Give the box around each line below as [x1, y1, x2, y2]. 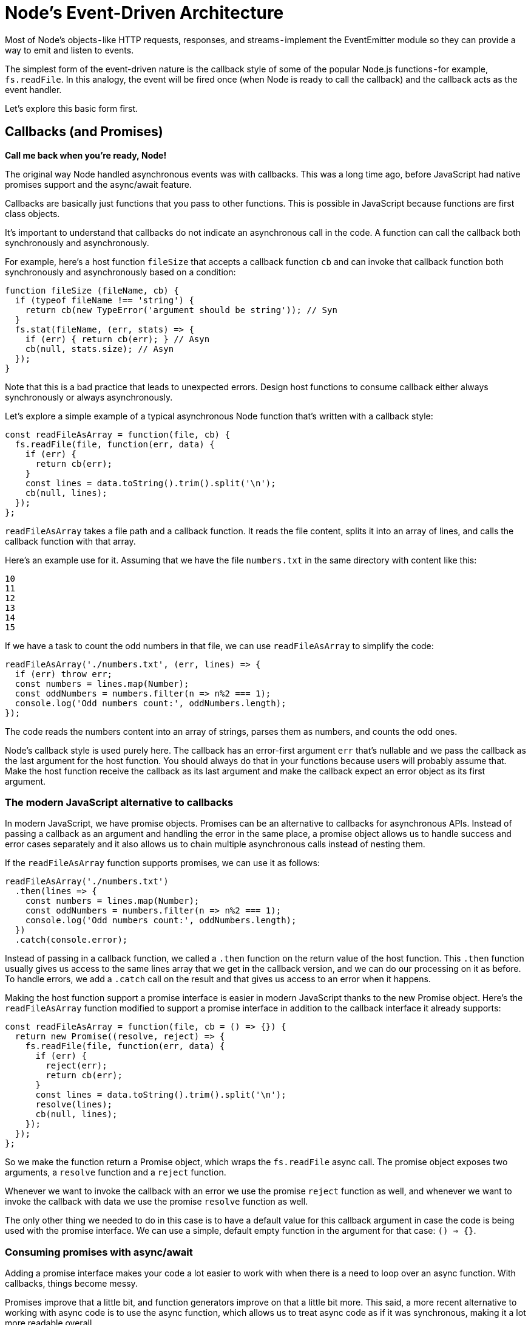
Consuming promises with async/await [5, 1245, 193, 1258]
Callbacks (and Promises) [5, 124, 163, 140]
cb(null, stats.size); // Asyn [25, 343, 174, 354]
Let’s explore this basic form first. [5, 103, 138, 114]
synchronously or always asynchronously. [5, 391, 173, 402]
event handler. [5, 84, 62, 95]
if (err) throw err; [15, 669, 113, 679]
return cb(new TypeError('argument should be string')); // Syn [25, 305, 337, 315]
